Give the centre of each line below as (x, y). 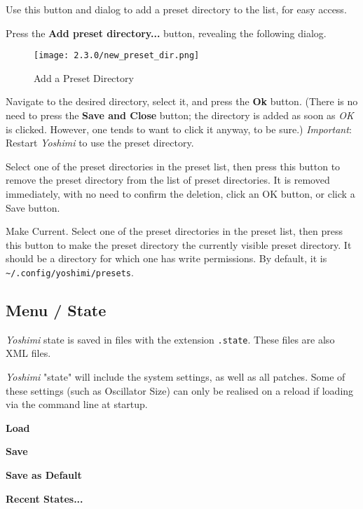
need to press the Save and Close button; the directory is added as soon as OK (180, 115)
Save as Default (44, 475)
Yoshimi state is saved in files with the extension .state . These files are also (170, 339)
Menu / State (56, 310)
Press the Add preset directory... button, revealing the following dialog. (166, 33)
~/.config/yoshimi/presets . (70, 272)
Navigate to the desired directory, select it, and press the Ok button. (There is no (182, 101)
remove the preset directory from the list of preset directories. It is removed (168, 180)
